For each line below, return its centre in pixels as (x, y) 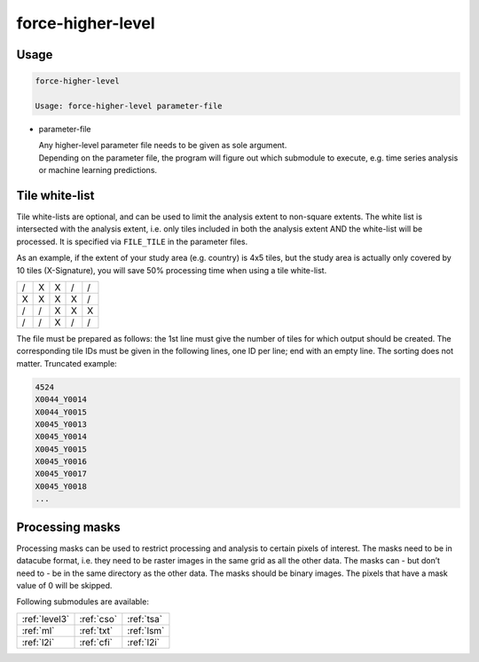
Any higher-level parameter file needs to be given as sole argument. (163, 146)
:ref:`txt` (96, 630)
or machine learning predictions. (98, 170)
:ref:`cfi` (96, 642)
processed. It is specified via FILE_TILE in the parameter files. (132, 241)
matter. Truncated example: (67, 363)
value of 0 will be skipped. (64, 585)
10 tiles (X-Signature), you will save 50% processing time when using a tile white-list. (172, 270)
